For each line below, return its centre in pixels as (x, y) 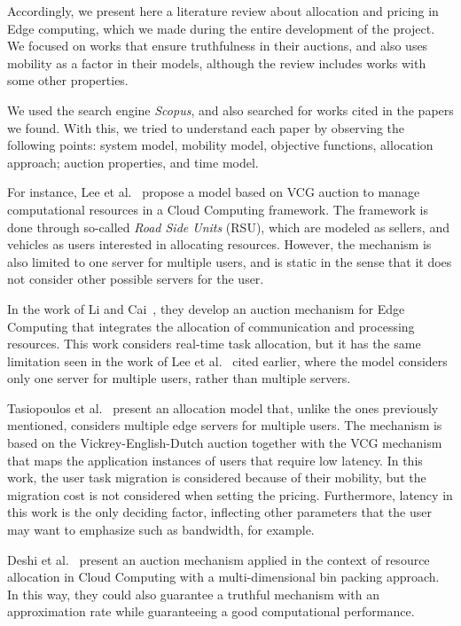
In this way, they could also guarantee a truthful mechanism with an (193, 594)
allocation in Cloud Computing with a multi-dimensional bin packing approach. (223, 577)
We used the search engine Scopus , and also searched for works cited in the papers (230, 110)
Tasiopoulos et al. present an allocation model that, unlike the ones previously (223, 407)
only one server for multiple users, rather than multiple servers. (179, 378)
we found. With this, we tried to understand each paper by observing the (206, 127)
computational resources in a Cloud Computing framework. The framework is (218, 209)
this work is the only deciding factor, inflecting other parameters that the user (219, 512)
